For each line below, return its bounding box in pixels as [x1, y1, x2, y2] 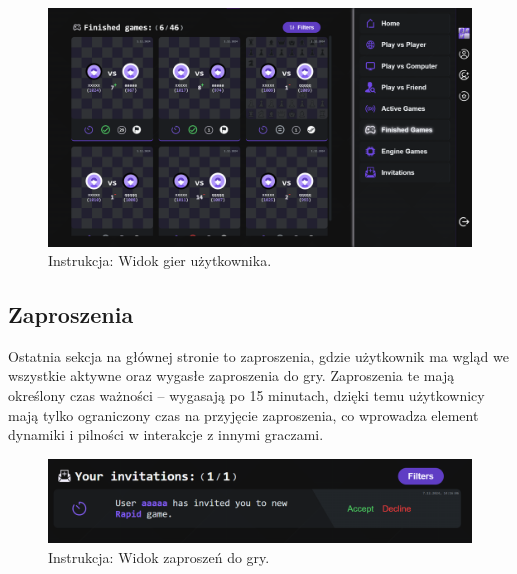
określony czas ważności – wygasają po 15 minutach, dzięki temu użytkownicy [8, 385, 485, 406]
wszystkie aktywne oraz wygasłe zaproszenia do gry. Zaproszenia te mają [8, 365, 455, 386]
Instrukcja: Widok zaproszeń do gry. [48, 546, 270, 567]
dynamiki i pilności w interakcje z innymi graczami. [8, 424, 324, 445]
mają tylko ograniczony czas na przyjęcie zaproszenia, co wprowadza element [8, 404, 479, 425]
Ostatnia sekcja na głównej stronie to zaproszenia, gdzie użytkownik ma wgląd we [8, 345, 509, 366]
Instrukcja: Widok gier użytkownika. [48, 250, 272, 271]
